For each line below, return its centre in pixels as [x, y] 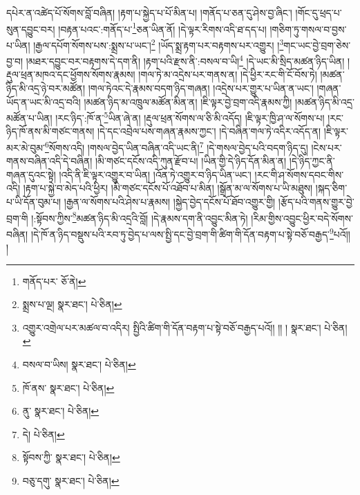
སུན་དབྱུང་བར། [31, 29]
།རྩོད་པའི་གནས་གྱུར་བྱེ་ [316, 201]
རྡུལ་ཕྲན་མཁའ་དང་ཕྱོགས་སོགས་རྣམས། [71, 74]
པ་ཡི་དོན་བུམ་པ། [34, 201]
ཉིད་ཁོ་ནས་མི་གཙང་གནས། [50, 131]
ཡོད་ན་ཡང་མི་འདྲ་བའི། [44, 101]
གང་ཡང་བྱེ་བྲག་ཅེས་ [317, 45]
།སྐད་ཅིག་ [331, 188]
